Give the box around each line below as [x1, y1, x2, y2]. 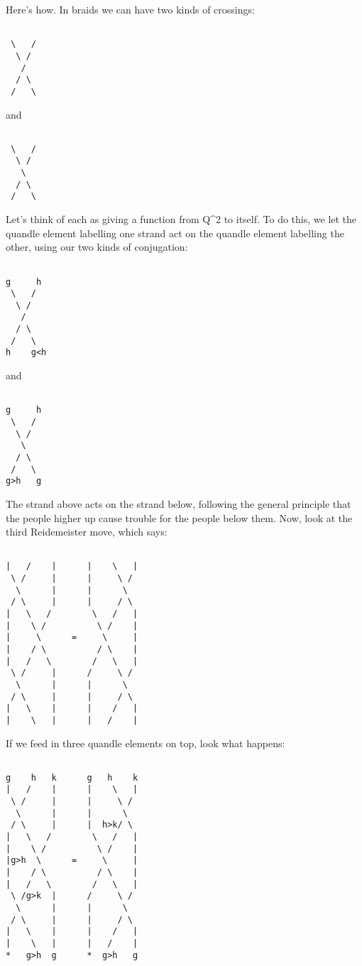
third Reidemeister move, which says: [6, 524, 168, 539]
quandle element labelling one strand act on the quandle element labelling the [6, 225, 344, 240]
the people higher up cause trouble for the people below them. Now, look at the [6, 510, 353, 525]
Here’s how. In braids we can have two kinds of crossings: [6, 2, 255, 16]
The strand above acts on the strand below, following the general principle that [6, 496, 351, 511]
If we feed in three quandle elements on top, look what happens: [6, 735, 285, 750]
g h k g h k [6, 772, 138, 783]
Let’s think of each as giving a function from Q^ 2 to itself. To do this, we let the [6, 212, 357, 227]
